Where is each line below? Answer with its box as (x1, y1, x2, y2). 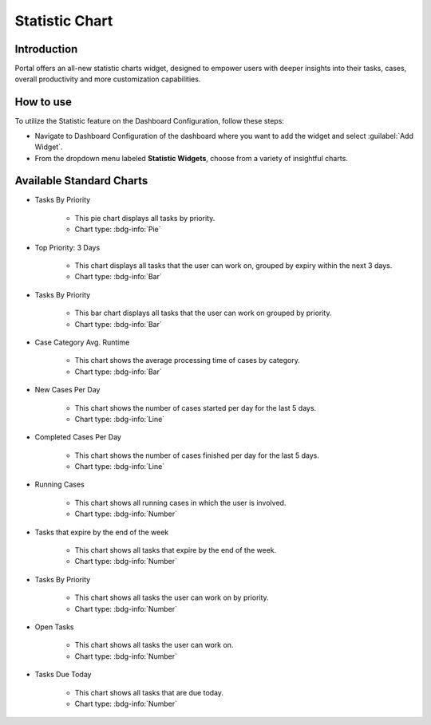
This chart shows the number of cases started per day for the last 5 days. (74, 403, 317, 412)
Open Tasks (34, 622, 74, 632)
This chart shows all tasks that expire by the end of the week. (74, 546, 277, 555)
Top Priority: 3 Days (34, 242, 101, 252)
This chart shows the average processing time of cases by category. (74, 356, 301, 365)
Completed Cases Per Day (34, 432, 121, 442)
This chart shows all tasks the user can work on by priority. (74, 593, 269, 602)
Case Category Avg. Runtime (34, 337, 130, 347)
